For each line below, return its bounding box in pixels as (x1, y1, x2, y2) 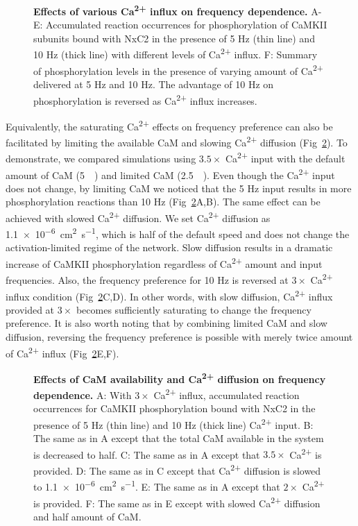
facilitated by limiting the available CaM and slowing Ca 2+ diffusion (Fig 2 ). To (6, 133, 348, 149)
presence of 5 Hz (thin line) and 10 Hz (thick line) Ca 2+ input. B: (33, 415, 314, 432)
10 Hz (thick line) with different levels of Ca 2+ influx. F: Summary (33, 45, 318, 62)
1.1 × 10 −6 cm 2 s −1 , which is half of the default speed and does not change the (6, 225, 350, 241)
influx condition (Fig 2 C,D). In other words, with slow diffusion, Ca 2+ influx (6, 287, 333, 303)
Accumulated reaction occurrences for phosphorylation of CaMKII (46, 17, 327, 32)
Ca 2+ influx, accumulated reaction (153, 386, 300, 402)
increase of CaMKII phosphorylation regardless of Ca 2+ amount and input (6, 255, 323, 271)
